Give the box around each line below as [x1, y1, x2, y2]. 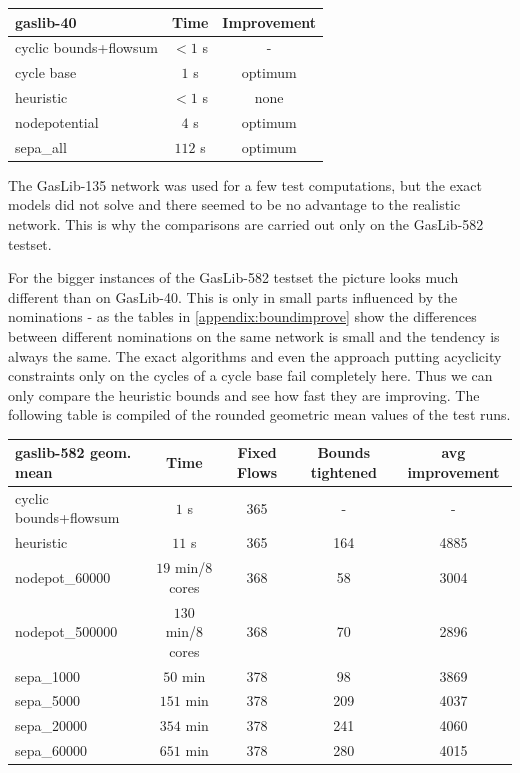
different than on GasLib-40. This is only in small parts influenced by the [8, 286, 458, 307]
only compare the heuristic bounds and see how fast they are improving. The [8, 384, 480, 405]
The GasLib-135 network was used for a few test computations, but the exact [8, 174, 482, 195]
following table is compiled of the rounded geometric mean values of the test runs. [8, 404, 511, 425]
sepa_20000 [15, 715, 88, 736]
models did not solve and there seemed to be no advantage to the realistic [8, 194, 461, 215]
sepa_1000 [15, 665, 81, 686]
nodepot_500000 [15, 621, 118, 642]
